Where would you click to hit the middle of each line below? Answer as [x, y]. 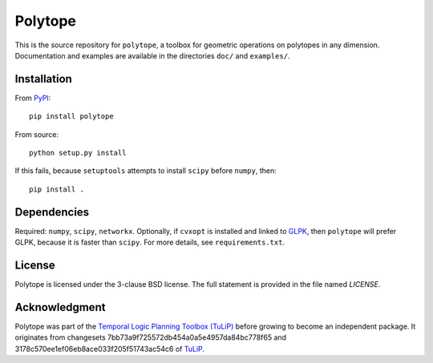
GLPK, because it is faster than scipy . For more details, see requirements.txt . [150, 242]
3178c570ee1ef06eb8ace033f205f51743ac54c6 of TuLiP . [109, 349]
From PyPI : [33, 98]
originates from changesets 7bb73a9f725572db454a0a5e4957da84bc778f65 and [151, 337]
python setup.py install [78, 153]
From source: [37, 134]
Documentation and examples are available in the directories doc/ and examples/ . [152, 55]
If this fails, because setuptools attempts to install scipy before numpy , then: [146, 171]
